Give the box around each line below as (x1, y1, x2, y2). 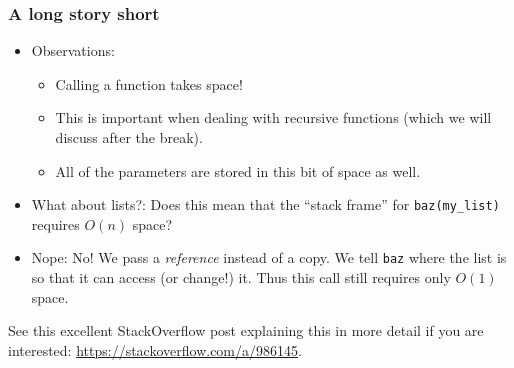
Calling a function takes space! (55, 73, 243, 94)
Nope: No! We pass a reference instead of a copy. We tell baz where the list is (31, 247, 507, 268)
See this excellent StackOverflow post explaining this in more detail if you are (8, 320, 484, 341)
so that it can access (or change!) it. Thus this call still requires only (31, 267, 451, 288)
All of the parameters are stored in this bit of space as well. (55, 160, 421, 181)
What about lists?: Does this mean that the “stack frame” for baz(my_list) (31, 194, 500, 215)
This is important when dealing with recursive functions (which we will (55, 107, 492, 128)
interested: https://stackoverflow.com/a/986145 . (8, 339, 302, 360)
